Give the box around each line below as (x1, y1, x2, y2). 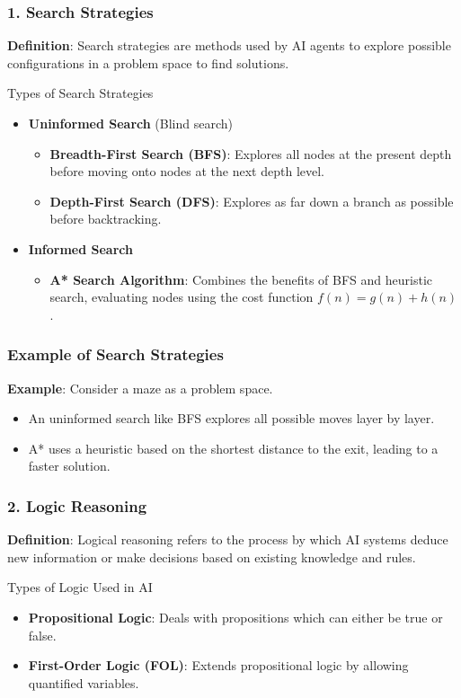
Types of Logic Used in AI (7, 578, 153, 596)
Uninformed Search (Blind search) (28, 114, 233, 132)
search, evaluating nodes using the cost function (49, 287, 314, 306)
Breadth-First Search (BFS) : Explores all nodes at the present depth (49, 144, 452, 163)
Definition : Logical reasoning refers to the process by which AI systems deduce (7, 530, 448, 549)
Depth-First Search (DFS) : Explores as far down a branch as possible (49, 191, 454, 210)
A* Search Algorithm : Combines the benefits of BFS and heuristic (49, 269, 433, 288)
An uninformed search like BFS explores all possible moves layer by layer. (28, 409, 435, 428)
